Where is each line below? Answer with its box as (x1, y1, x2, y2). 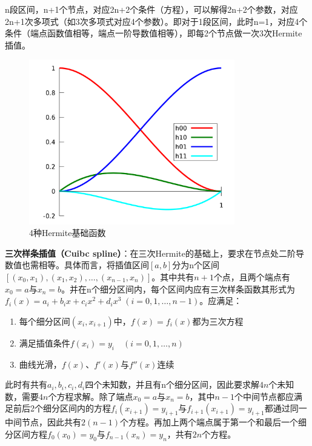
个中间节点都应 (234, 390, 294, 402)
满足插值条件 (19, 336, 70, 349)
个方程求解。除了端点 (48, 390, 133, 402)
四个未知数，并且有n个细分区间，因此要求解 (85, 378, 259, 391)
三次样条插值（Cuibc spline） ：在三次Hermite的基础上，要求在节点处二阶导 (5, 246, 304, 259)
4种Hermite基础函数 (29, 226, 106, 239)
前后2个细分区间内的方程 (13, 402, 111, 414)
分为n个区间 (172, 258, 220, 271)
